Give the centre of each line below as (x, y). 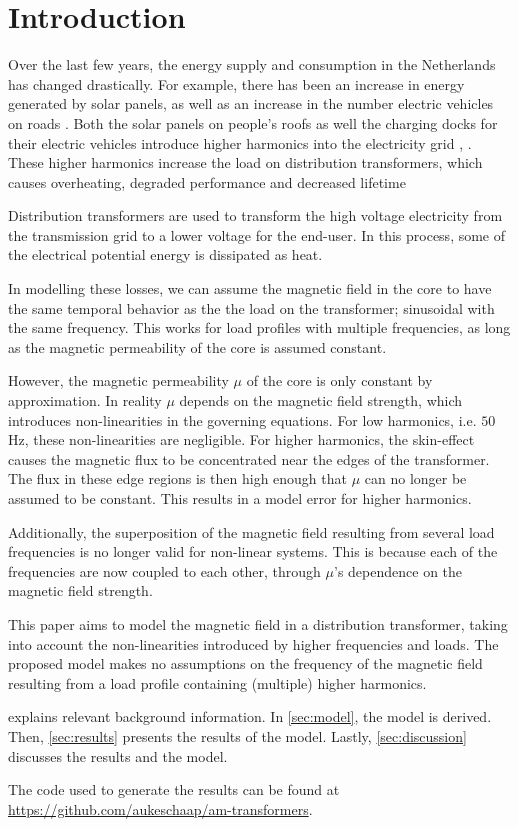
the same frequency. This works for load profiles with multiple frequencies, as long (259, 327)
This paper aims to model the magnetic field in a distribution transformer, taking (258, 623)
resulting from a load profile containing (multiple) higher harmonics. (217, 682)
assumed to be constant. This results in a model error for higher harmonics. (240, 498)
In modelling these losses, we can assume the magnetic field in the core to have (250, 288)
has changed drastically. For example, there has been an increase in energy (236, 83)
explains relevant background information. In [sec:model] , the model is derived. (250, 716)
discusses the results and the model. (118, 755)
